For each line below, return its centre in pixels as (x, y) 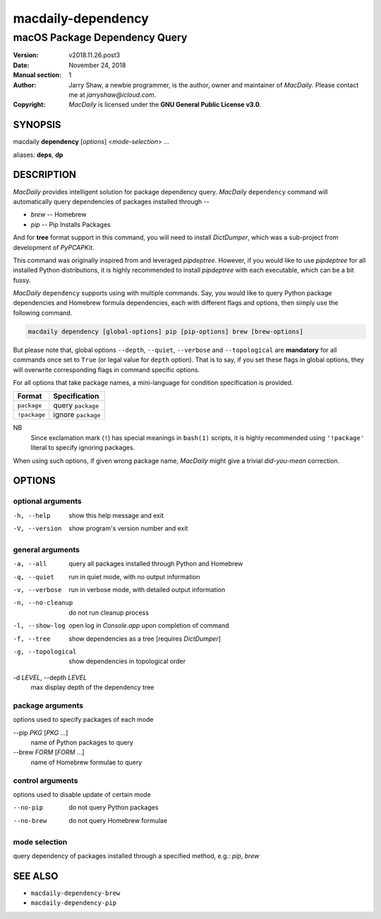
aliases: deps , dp (38, 155)
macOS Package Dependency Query (100, 37)
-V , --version (37, 529)
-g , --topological (45, 651)
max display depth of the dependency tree (92, 687)
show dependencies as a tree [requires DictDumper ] (145, 639)
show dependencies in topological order (127, 661)
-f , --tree (32, 639)
